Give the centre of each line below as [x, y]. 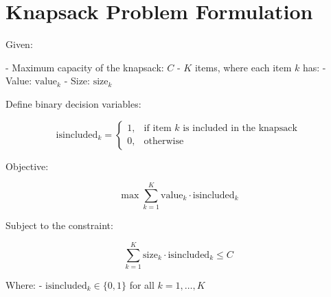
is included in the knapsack [240, 128]
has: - [315, 67]
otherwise [164, 142]
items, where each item [243, 67]
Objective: [27, 166]
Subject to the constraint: [59, 225]
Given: [19, 44]
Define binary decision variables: [73, 103]
